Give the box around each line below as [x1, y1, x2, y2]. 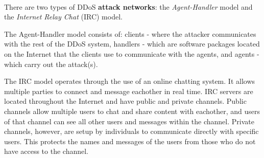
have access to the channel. [4, 146, 89, 156]
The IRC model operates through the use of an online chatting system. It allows [4, 76, 255, 86]
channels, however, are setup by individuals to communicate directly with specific [4, 126, 259, 137]
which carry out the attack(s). [4, 58, 98, 69]
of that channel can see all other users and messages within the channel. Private [4, 116, 254, 126]
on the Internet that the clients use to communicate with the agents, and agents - [4, 49, 259, 59]
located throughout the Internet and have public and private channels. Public [4, 96, 247, 106]
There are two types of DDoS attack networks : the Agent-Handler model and [4, 1, 253, 12]
